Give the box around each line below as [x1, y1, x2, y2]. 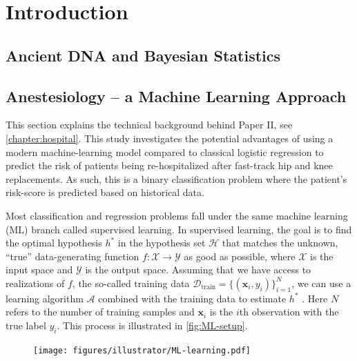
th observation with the [239, 304, 339, 319]
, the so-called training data [72, 275, 190, 290]
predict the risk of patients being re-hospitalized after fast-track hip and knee [6, 158, 333, 173]
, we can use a [291, 275, 351, 290]
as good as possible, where [184, 248, 296, 263]
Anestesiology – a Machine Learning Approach [6, 85, 347, 106]
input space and [6, 262, 73, 277]
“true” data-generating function [6, 248, 139, 263]
